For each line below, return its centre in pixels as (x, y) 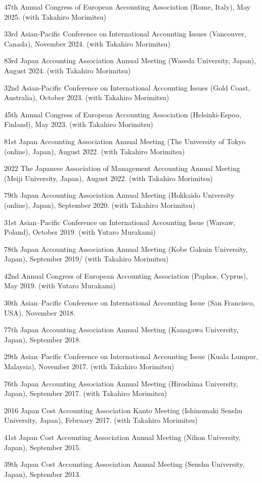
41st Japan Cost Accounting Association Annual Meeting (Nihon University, (122, 437)
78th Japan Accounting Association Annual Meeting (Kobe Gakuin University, (126, 249)
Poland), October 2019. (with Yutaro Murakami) (80, 232)
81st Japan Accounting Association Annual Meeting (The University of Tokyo (125, 141)
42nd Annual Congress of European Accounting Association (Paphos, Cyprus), (126, 275)
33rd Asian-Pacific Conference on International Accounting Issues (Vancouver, (125, 34)
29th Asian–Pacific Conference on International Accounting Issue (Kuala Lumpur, (131, 356)
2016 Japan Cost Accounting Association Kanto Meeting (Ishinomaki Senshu (123, 410)
